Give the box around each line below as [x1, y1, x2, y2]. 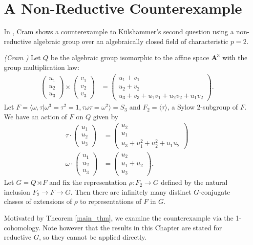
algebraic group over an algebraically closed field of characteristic [33, 36, 229, 46]
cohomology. [4, 222, 41, 232]
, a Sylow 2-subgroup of [167, 102, 238, 112]
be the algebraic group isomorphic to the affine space [50, 52, 209, 63]
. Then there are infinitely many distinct [70, 186, 191, 197]
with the [222, 52, 248, 63]
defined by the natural [161, 177, 228, 187]
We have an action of [4, 111, 67, 121]
